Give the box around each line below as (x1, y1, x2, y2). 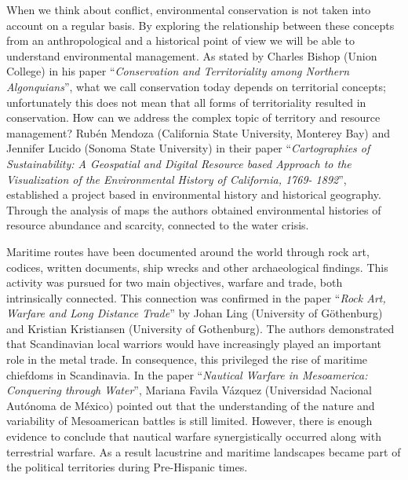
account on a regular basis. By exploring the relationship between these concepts (6, 16, 395, 33)
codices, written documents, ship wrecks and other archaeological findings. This (6, 258, 388, 275)
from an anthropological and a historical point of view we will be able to (6, 32, 355, 49)
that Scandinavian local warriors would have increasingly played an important (6, 335, 381, 352)
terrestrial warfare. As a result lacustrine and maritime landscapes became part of (6, 443, 401, 460)
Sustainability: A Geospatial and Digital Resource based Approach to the (6, 155, 352, 171)
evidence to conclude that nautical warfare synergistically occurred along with (6, 428, 381, 445)
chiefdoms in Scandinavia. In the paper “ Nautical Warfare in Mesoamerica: (6, 366, 368, 383)
